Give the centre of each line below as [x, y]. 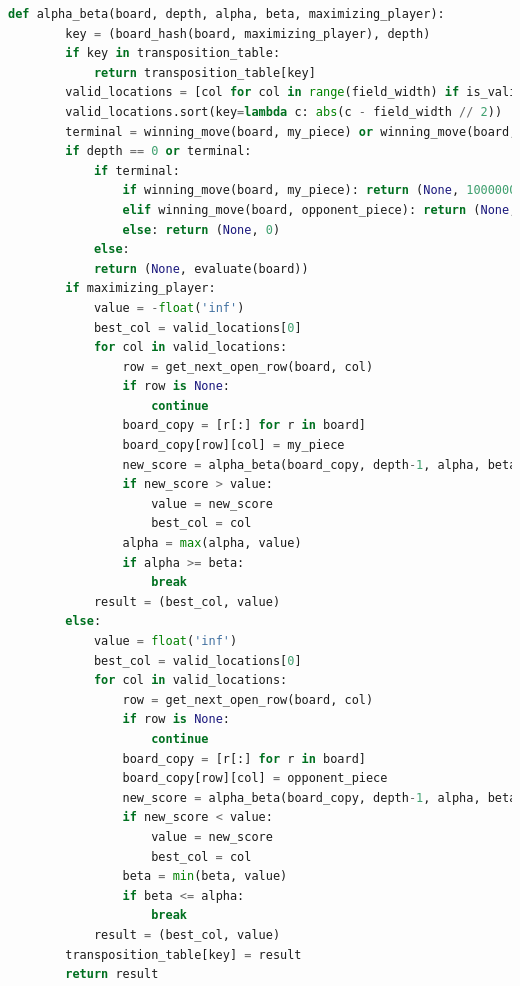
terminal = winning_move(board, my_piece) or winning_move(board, [291, 131]
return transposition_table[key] [204, 72]
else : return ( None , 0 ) [201, 229]
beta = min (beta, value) [205, 876]
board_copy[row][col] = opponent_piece [255, 778]
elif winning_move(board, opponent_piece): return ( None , [319, 209]
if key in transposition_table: [173, 53]
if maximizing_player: [140, 288]
